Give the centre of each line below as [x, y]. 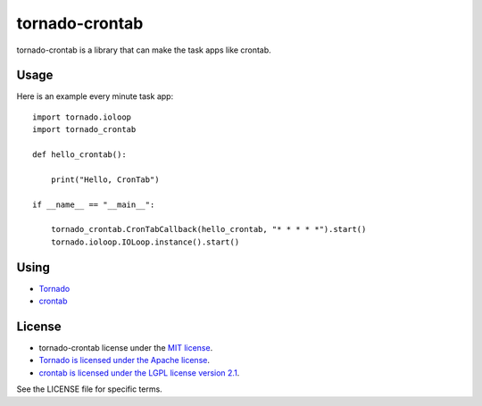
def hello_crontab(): [79, 155]
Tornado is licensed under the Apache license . [124, 360]
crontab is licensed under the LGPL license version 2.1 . [139, 373]
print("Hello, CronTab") [105, 179]
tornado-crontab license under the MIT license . [126, 347]
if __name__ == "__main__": [94, 204]
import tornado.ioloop [82, 117]
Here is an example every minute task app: [95, 96]
